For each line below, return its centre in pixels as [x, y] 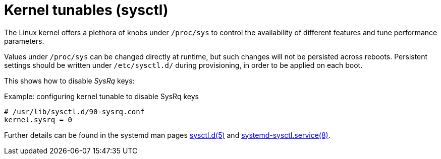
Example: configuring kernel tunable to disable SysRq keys [101, 96]
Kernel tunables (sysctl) [86, 10]
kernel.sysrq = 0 [38, 120]
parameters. [24, 41]
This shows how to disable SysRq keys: [69, 81]
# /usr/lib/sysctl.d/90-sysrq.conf [74, 111]
